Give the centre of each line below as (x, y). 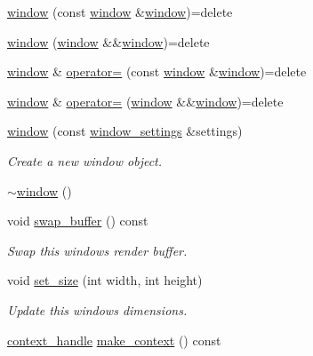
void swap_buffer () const (78, 221)
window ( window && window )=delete (108, 41)
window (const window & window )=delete (120, 12)
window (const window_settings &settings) (125, 131)
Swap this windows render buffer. (97, 250)
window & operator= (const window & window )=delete (157, 71)
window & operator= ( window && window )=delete (145, 101)
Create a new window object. (85, 160)
